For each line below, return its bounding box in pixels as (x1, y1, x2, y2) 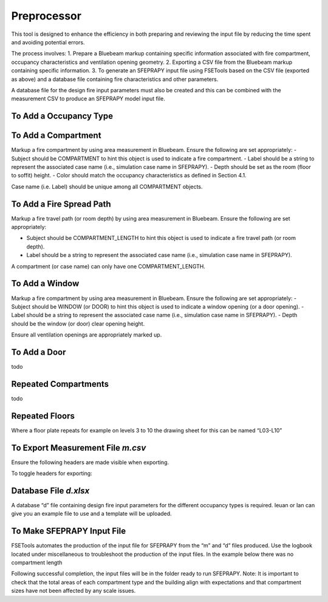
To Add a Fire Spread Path (11, 199, 112, 209)
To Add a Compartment (11, 131, 101, 141)
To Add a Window (11, 278, 80, 289)
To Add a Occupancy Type (11, 111, 114, 121)
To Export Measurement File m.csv (11, 442, 146, 453)
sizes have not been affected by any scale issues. (11, 587, 136, 595)
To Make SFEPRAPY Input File (11, 526, 126, 536)
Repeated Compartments (11, 378, 109, 389)
